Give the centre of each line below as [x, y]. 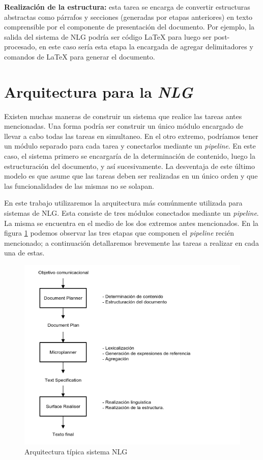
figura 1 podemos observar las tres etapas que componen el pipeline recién [119, 233]
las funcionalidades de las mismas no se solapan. [79, 185]
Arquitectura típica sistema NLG [76, 452]
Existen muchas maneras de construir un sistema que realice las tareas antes [123, 116]
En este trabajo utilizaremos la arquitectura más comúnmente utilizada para [123, 203]
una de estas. [24, 253]
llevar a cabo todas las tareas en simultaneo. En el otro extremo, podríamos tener [131, 136]
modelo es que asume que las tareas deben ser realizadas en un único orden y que [131, 176]
